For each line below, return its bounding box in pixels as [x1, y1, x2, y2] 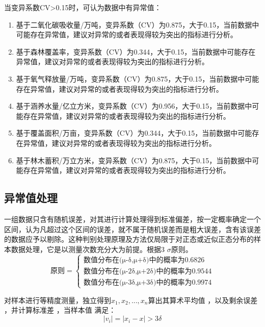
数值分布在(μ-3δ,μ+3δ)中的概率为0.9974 [83, 279, 212, 286]
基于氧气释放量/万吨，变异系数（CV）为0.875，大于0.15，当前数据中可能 [16, 73, 259, 84]
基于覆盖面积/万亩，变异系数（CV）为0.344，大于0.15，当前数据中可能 [16, 128, 252, 138]
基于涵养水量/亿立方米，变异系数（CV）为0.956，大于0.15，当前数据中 [16, 100, 252, 111]
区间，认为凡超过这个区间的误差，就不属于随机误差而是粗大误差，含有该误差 [4, 223, 261, 234]
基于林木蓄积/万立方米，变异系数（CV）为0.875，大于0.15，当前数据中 [16, 155, 252, 165]
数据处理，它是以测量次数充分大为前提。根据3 [11, 243, 165, 254]
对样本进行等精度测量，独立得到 [4, 294, 111, 305]
